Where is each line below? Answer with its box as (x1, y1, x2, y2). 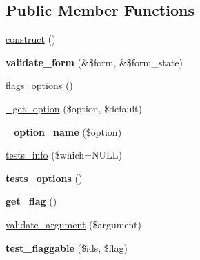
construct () (6, 32, 56, 46)
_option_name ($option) (6, 124, 122, 139)
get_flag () (6, 194, 57, 208)
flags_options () (6, 78, 73, 92)
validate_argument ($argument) (6, 217, 141, 231)
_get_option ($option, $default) (6, 101, 142, 115)
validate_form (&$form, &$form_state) (6, 54, 183, 69)
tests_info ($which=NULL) (6, 148, 122, 162)
